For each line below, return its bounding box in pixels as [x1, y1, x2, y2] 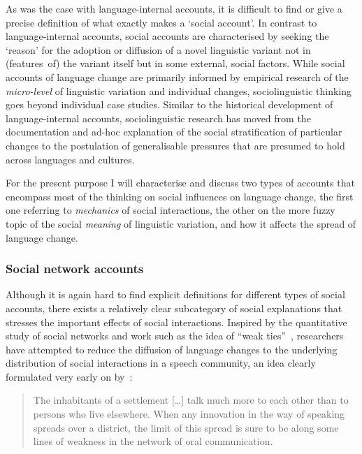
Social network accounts [6, 260, 144, 277]
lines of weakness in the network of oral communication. [33, 434, 273, 448]
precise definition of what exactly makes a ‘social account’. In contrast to [6, 15, 317, 29]
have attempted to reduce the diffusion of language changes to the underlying [6, 342, 338, 356]
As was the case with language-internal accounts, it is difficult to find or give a [6, 1, 342, 15]
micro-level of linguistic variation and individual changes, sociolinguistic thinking [6, 83, 352, 98]
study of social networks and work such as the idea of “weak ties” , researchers [6, 328, 344, 343]
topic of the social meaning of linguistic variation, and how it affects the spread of [6, 216, 356, 230]
